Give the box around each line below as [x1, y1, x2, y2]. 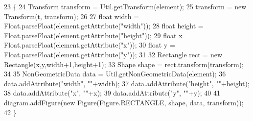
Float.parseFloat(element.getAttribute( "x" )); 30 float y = [4, 40, 175, 50]
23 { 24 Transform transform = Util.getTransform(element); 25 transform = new [4, 1, 247, 11]
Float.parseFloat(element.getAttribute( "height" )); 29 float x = [4, 30, 190, 40]
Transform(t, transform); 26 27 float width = [4, 11, 139, 21]
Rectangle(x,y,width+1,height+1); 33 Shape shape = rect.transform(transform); [4, 59, 244, 69]
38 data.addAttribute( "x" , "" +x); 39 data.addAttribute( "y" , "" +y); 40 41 [4, 88, 220, 98]
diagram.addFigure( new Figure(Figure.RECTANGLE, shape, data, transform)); [4, 97, 244, 107]
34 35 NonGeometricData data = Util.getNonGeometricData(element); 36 [4, 69, 226, 79]
